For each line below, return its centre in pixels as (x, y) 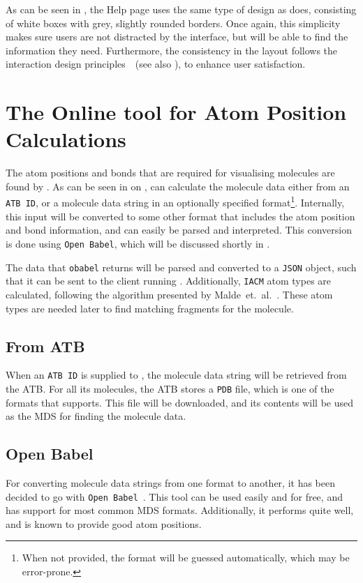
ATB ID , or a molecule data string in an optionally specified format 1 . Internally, (175, 202)
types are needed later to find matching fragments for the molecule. (150, 308)
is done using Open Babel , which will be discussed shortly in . (138, 243)
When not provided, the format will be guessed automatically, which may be (186, 558)
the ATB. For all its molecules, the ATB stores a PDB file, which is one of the (170, 388)
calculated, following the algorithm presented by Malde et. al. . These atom (169, 294)
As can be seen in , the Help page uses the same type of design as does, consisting (181, 9)
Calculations (66, 139)
